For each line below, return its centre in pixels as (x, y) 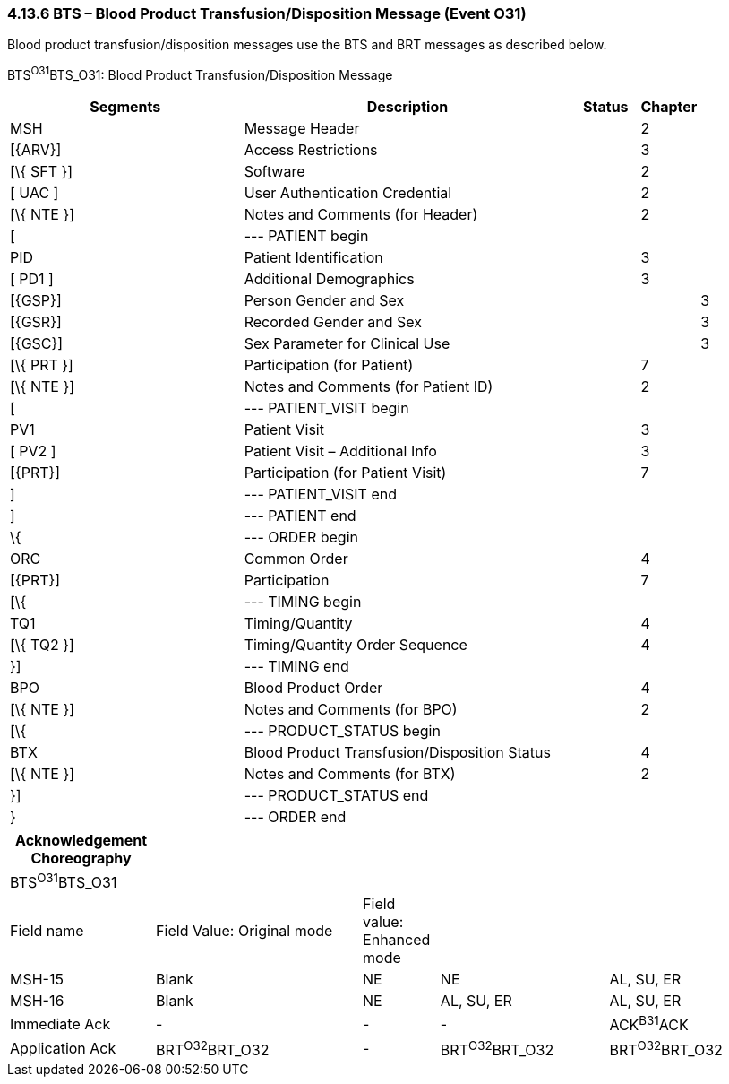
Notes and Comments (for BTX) (350, 774)
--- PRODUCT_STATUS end (336, 796)
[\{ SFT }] (42, 172)
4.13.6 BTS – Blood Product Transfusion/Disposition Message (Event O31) (267, 13)
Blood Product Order (313, 688)
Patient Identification (313, 258)
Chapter (669, 107)
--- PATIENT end (300, 516)
